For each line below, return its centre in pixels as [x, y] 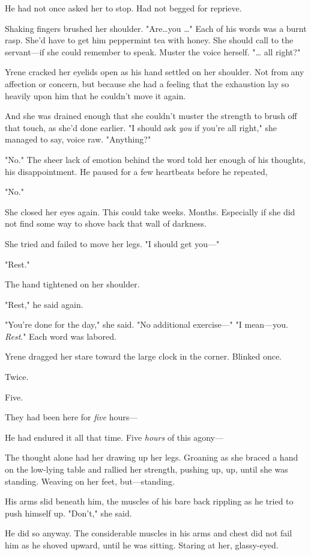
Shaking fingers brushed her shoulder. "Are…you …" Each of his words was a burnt [156, 28]
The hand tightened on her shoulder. [72, 284]
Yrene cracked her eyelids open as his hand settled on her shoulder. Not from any [155, 72]
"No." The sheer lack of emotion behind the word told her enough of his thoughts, [155, 159]
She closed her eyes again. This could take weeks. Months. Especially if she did [150, 211]
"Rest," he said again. [44, 304]
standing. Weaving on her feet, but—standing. [90, 481]
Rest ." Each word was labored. [61, 336]
